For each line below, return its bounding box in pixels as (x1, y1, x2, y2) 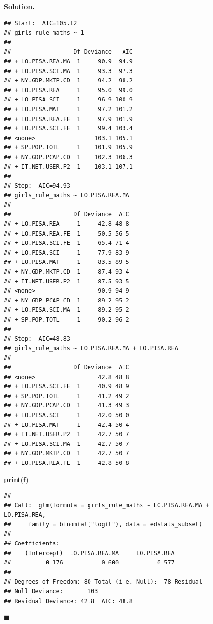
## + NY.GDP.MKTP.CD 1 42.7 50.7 (4, 450, 129, 457)
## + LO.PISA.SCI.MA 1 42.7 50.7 (4, 440, 129, 447)
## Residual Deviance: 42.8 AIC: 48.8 (4, 597, 133, 604)
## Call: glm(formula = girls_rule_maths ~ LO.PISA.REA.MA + (4, 502, 210, 509)
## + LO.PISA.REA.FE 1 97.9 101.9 (4, 115, 133, 122)
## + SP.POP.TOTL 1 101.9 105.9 (4, 144, 133, 151)
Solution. (4, 1, 35, 11)
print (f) (4, 474, 29, 484)
